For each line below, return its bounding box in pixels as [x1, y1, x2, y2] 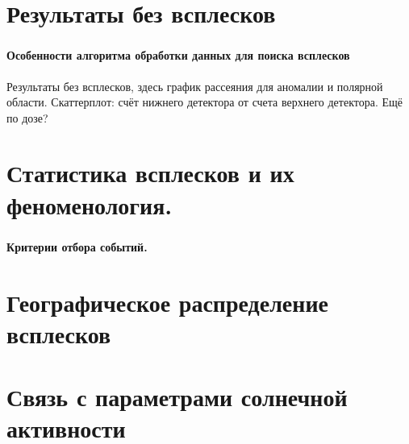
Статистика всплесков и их [6, 156, 294, 189]
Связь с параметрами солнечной [6, 380, 348, 413]
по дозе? [6, 109, 48, 126]
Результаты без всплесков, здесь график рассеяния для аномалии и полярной [6, 77, 383, 94]
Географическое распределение [6, 285, 328, 318]
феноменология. [6, 188, 173, 221]
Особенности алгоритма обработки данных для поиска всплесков [6, 47, 350, 64]
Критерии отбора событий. [6, 238, 148, 255]
